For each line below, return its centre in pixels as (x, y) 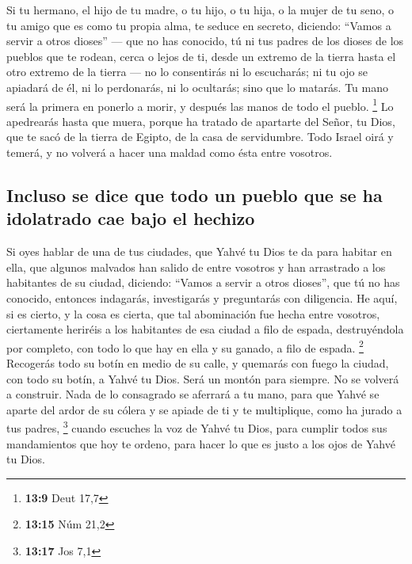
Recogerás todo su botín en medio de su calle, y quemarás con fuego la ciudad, (198, 363)
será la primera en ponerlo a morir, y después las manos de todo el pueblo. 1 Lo (200, 105)
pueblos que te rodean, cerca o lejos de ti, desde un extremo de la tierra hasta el (201, 56)
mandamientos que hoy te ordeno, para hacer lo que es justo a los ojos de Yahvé (201, 443)
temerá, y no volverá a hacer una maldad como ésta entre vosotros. (170, 152)
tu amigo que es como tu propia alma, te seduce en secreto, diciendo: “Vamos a (199, 25)
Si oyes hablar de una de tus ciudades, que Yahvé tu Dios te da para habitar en (199, 252)
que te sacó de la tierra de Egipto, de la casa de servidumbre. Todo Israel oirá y (200, 137)
